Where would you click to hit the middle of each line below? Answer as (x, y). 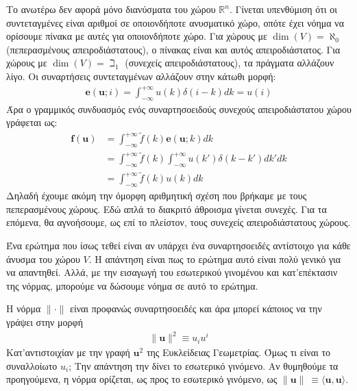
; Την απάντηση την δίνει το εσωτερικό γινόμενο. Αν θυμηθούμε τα (204, 365)
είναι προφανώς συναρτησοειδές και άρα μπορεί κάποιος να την (196, 308)
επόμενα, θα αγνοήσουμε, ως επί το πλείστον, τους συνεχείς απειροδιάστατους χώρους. (178, 222)
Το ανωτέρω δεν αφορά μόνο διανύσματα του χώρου (111, 9)
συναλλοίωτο (32, 365)
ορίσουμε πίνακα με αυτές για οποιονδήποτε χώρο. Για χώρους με (137, 36)
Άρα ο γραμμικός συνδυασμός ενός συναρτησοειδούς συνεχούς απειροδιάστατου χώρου (179, 109)
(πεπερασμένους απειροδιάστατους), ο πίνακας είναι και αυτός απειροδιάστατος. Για (173, 49)
